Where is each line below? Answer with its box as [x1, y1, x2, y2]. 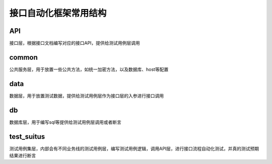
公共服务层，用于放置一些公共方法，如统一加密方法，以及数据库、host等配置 [9, 66, 169, 72]
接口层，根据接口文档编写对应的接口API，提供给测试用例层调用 [9, 40, 141, 46]
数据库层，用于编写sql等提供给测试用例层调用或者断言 [9, 119, 122, 125]
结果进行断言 [9, 152, 36, 158]
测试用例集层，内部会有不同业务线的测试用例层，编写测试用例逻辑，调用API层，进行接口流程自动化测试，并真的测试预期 [9, 145, 259, 151]
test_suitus [9, 132, 45, 141]
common [9, 53, 38, 61]
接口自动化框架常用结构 [9, 8, 107, 19]
